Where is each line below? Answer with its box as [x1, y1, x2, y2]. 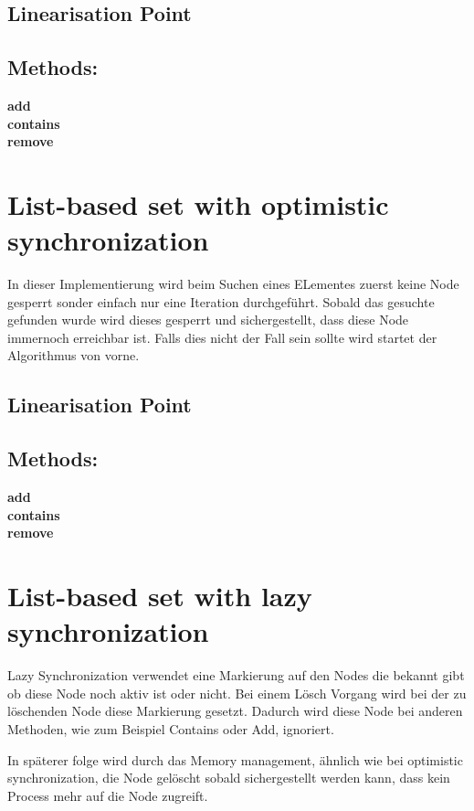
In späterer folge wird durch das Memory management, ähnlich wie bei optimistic [7, 750, 463, 769]
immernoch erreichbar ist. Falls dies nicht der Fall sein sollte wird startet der [7, 327, 437, 347]
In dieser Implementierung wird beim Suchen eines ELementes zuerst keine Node [7, 274, 459, 293]
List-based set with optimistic [7, 185, 389, 222]
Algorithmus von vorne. [7, 346, 140, 365]
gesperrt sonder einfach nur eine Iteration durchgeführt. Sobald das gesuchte [7, 292, 435, 311]
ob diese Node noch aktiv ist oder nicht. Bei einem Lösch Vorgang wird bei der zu [7, 683, 467, 702]
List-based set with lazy [7, 577, 312, 614]
